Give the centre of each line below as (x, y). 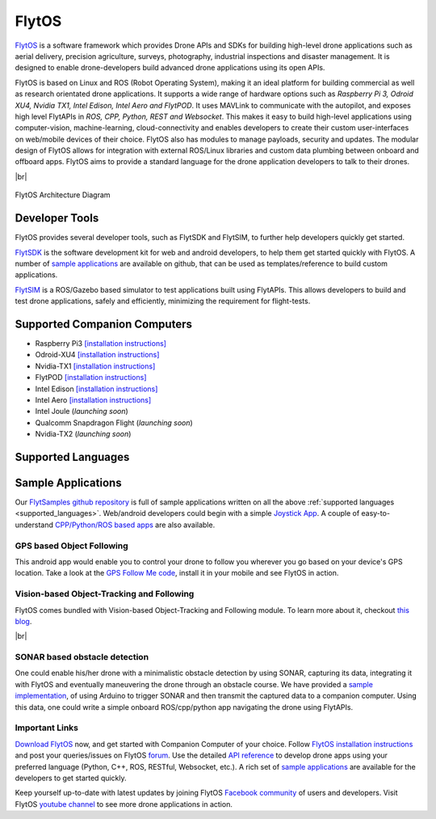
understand (34, 525)
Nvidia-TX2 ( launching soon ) (83, 434)
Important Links (46, 728)
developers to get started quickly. (71, 778)
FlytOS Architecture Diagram (63, 195)
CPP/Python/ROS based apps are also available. (135, 525)
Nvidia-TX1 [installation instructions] (95, 366)
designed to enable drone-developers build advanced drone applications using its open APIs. (170, 68)
